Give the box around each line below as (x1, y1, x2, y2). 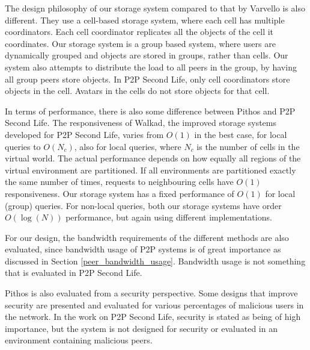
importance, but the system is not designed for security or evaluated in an (5, 322, 278, 334)
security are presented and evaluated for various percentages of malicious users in (5, 298, 304, 311)
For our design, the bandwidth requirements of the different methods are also (5, 231, 289, 243)
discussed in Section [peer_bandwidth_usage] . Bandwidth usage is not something (5, 254, 306, 267)
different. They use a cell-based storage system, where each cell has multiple (5, 13, 285, 26)
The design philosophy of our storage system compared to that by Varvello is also (5, 2, 306, 14)
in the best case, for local (194, 128, 287, 140)
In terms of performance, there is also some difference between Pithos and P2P (5, 104, 296, 117)
